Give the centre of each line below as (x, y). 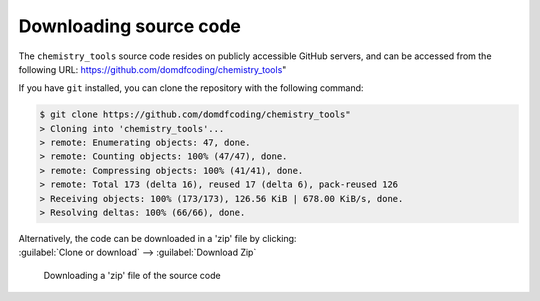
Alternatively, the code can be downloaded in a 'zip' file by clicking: (157, 239)
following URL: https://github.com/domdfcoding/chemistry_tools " (152, 69)
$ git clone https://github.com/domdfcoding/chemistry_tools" (195, 114)
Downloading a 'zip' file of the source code (132, 275)
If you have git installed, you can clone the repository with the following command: (191, 88)
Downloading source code (130, 26)
